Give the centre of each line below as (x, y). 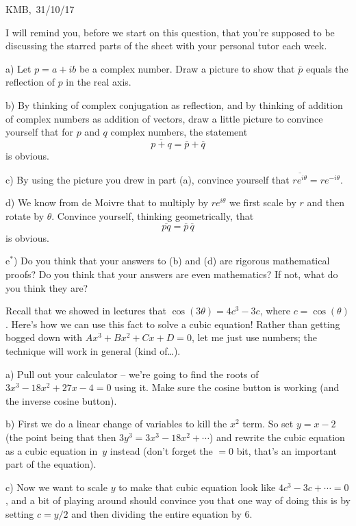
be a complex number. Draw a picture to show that (187, 68)
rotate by (25, 216)
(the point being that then (61, 437)
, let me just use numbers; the (254, 337)
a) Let (18, 68)
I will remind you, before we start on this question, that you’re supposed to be (170, 32)
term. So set (268, 424)
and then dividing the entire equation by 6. (162, 513)
